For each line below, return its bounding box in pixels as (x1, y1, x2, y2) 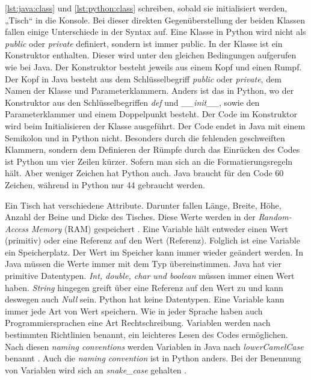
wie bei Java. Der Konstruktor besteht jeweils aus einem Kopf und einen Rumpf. (5, 60, 302, 73)
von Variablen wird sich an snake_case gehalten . (5, 363, 187, 376)
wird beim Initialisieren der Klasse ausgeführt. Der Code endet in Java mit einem (5, 119, 306, 132)
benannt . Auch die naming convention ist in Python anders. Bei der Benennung (5, 352, 301, 364)
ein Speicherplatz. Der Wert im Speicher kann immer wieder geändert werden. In (5, 245, 303, 258)
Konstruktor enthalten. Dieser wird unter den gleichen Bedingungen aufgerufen (5, 49, 297, 61)
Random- (258, 210, 292, 223)
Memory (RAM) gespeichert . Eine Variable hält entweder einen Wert (31, 222, 289, 234)
